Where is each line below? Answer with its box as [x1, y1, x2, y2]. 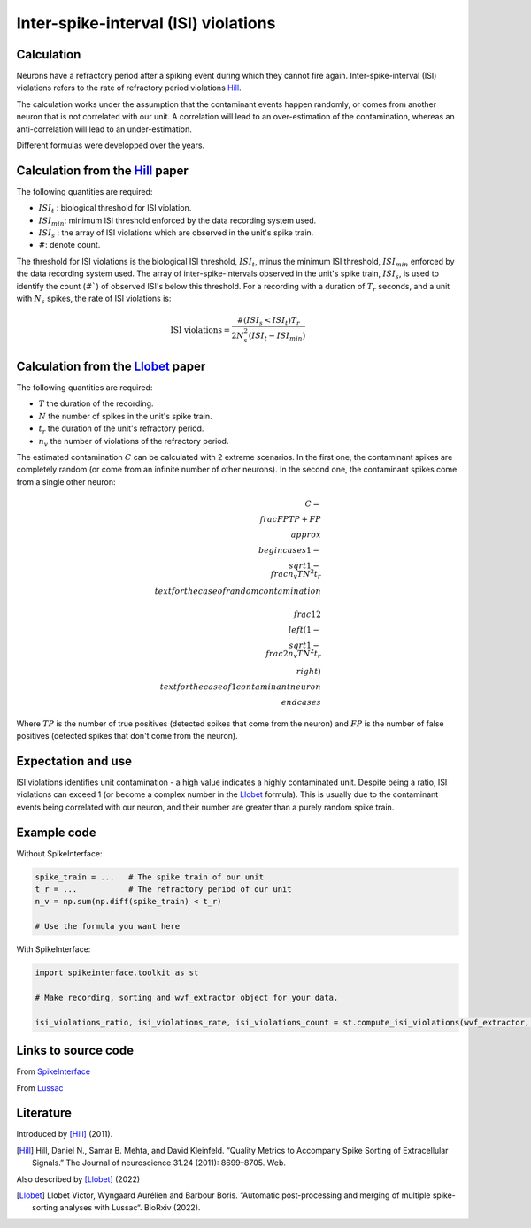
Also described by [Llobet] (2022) [16, 1173, 141, 1185]
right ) [296, 666, 322, 676]
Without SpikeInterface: [16, 848, 103, 858]
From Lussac [16, 1082, 64, 1093]
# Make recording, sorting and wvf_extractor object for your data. [35, 992, 339, 1002]
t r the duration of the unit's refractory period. [38, 423, 204, 436]
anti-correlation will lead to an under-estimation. [16, 124, 192, 134]
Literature [16, 1106, 73, 1121]
